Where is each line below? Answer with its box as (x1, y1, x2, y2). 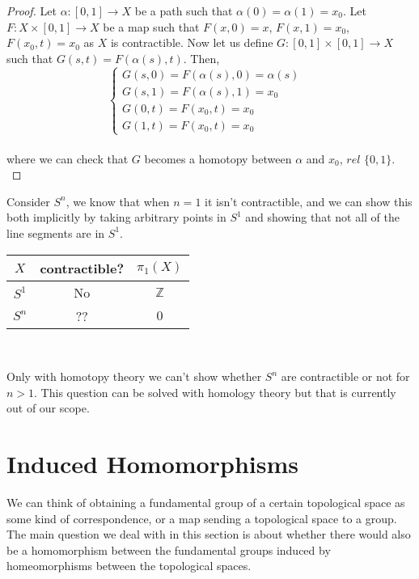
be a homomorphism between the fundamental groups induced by (6, 541, 331, 558)
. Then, (183, 49, 220, 66)
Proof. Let (6, 2, 57, 19)
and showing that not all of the (245, 209, 400, 226)
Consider (6, 192, 50, 209)
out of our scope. (6, 399, 90, 416)
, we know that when (66, 192, 170, 209)
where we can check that (6, 150, 129, 167)
